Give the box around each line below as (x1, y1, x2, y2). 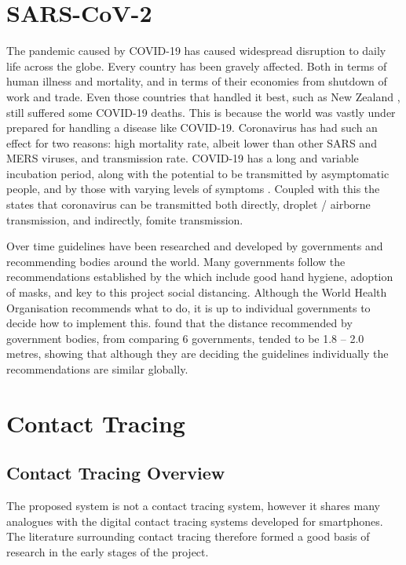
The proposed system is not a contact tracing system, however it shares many (6, 498, 380, 514)
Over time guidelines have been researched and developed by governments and (6, 238, 383, 254)
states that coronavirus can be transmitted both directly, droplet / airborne (6, 196, 371, 213)
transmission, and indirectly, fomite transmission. (6, 211, 243, 228)
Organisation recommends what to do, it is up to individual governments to (6, 299, 371, 315)
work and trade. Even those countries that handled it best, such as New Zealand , (6, 88, 401, 104)
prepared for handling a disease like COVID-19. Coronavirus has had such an (6, 119, 378, 136)
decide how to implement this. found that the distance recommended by (6, 315, 353, 331)
